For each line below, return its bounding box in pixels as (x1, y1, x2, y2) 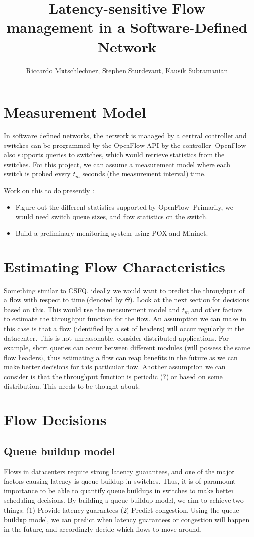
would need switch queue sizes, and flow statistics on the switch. (15, 211, 208, 221)
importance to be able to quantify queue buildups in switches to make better (4, 485, 234, 495)
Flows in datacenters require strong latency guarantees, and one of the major (4, 466, 234, 476)
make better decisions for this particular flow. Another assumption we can (4, 362, 226, 372)
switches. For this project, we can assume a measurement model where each (4, 159, 231, 169)
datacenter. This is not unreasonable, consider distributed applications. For (4, 333, 229, 343)
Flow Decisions (4, 410, 106, 430)
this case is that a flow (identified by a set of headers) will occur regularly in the (4, 323, 245, 333)
